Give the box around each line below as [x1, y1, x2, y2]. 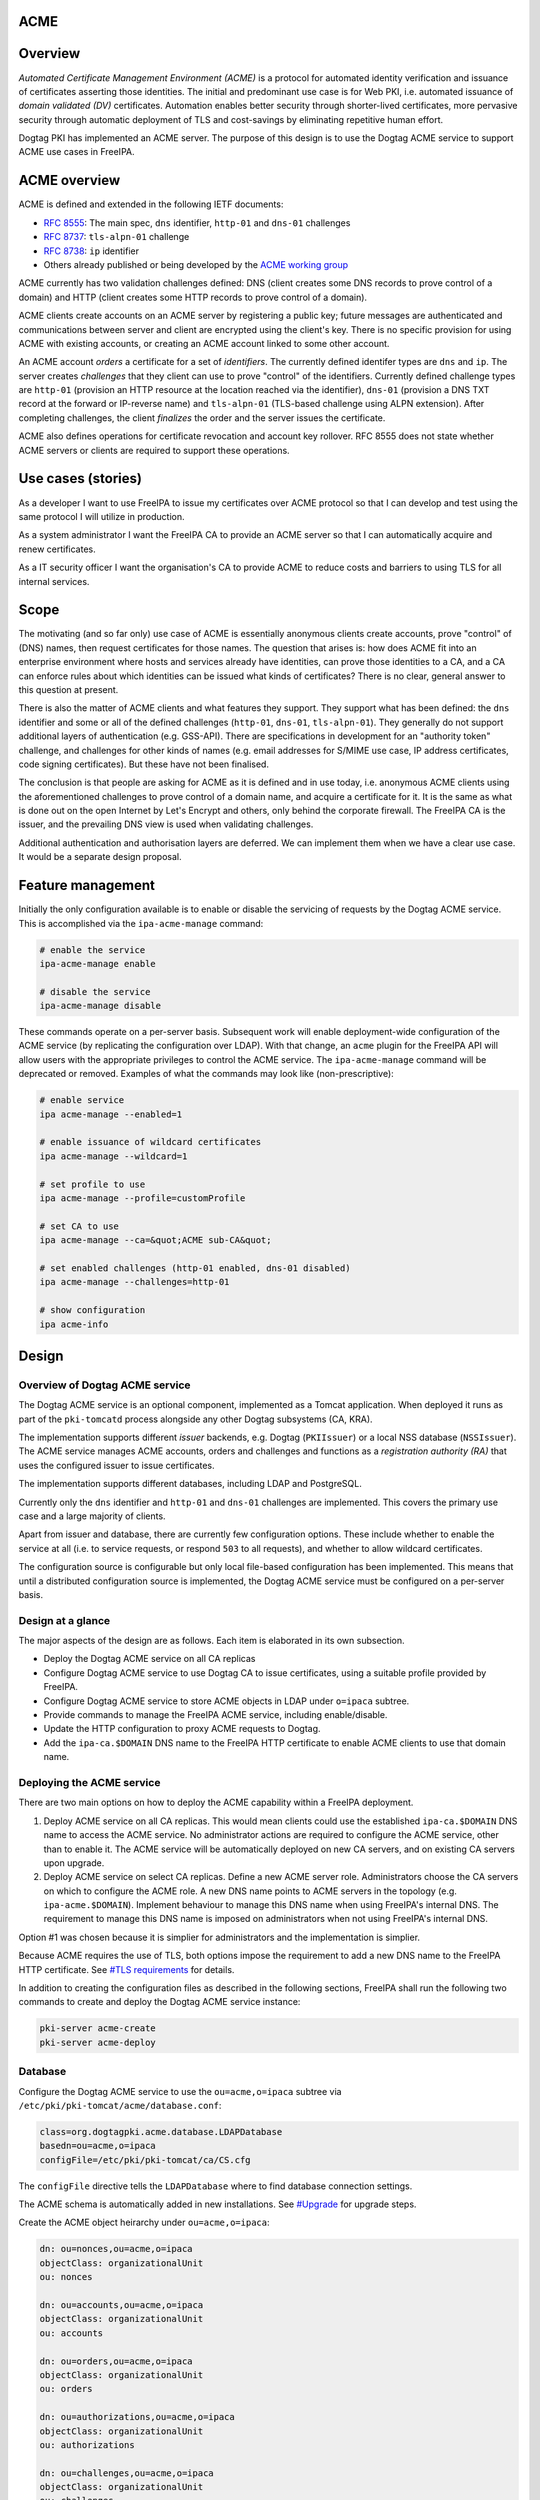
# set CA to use [39, 1220, 120, 1232]
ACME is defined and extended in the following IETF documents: [18, 198, 284, 210]
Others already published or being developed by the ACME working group [43, 258, 349, 270]
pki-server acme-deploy [39, 2036, 157, 2048]
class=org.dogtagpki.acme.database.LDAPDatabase [39, 2126, 283, 2137]
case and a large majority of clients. [18, 1510, 166, 1522]
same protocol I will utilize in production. [18, 510, 185, 522]
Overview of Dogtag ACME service [18, 1378, 191, 1392]
